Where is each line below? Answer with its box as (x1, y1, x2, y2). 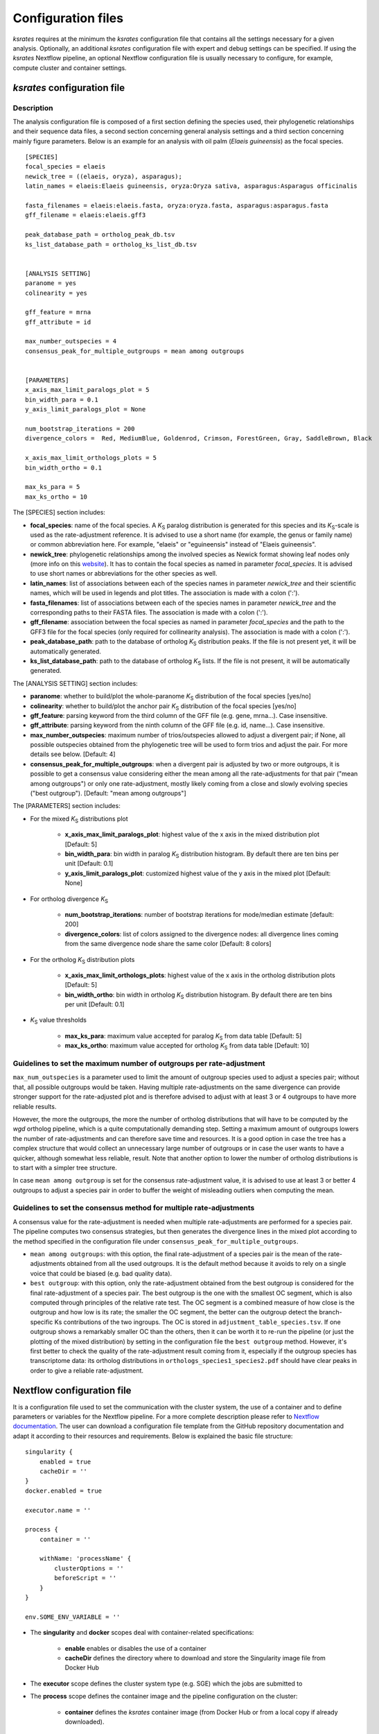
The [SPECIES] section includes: (12, 508, 105, 517)
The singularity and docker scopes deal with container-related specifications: (30, 1629, 254, 1637)
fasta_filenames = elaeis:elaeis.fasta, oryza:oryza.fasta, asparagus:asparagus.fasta (25, 202, 328, 209)
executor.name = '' (25, 1506, 91, 1514)
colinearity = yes (25, 289, 88, 297)
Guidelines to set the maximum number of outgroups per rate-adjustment (12, 1058, 266, 1068)
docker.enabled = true (25, 1486, 103, 1495)
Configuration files (12, 10, 124, 26)
